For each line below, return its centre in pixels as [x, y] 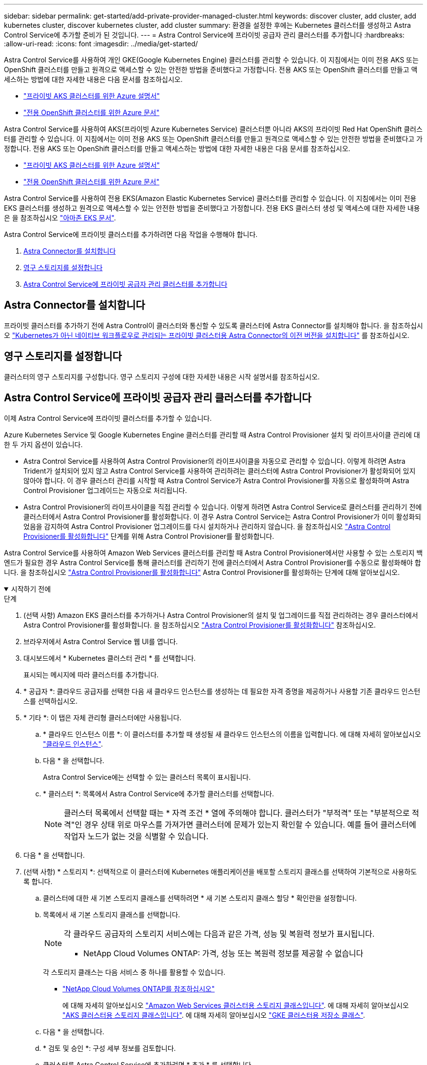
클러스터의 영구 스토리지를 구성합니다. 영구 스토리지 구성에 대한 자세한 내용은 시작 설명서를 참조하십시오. [162, 376]
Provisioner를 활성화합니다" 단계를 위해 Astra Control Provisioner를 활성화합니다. [149, 536]
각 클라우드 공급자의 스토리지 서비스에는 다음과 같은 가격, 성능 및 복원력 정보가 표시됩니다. [219, 934]
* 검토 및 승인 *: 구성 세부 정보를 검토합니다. [109, 1048]
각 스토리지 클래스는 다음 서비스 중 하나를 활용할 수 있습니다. [134, 972]
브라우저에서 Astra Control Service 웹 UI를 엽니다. [101, 641]
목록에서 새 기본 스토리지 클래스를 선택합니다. [112, 914]
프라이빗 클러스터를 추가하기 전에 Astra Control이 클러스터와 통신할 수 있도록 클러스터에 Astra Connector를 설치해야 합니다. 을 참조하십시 [213, 325]
